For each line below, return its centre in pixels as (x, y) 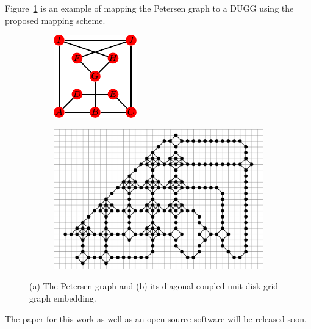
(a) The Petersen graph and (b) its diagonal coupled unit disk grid (154, 286)
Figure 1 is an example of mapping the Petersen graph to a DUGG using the (149, 8)
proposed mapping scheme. (55, 20)
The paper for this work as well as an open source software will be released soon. (156, 318)
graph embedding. (63, 298)
